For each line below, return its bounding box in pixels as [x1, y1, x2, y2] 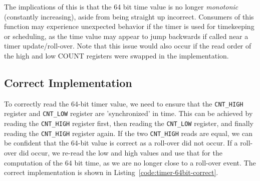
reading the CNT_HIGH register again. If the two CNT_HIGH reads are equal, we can [4, 127, 252, 138]
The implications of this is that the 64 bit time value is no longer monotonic [4, 1, 238, 11]
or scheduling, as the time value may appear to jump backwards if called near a [4, 30, 248, 41]
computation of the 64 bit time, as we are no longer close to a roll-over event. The [4, 157, 256, 167]
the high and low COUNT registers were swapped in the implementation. [4, 50, 229, 60]
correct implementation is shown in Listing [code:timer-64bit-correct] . [4, 167, 218, 177]
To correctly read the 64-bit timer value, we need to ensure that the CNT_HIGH [4, 98, 243, 108]
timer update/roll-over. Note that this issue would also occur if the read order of [4, 40, 251, 51]
